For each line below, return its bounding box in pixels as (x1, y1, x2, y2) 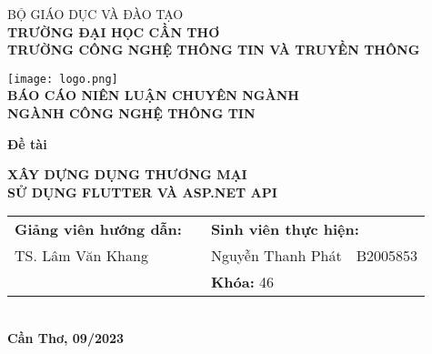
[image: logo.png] (7, 72, 118, 86)
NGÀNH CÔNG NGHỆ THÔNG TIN (7, 104, 256, 123)
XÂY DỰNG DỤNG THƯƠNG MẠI (7, 165, 247, 184)
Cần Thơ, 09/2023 (7, 329, 125, 347)
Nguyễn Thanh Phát (210, 245, 342, 267)
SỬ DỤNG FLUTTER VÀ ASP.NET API (7, 182, 277, 201)
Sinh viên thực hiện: (210, 218, 359, 240)
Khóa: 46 (210, 271, 275, 293)
